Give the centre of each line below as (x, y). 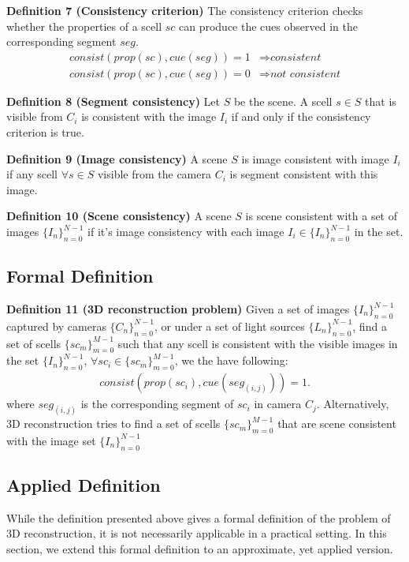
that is (381, 101)
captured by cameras (56, 326)
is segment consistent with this (304, 174)
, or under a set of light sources (229, 326)
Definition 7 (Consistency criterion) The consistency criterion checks (185, 10)
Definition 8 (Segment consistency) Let (113, 101)
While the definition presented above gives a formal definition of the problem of (199, 517)
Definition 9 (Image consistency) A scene (117, 158)
